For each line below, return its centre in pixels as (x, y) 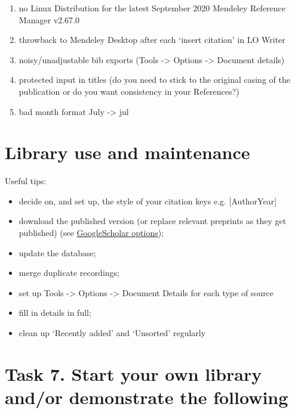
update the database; (57, 252)
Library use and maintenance (127, 152)
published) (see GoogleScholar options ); (91, 233)
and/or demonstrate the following (147, 397)
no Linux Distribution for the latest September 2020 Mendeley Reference (152, 8)
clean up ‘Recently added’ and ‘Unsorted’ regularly (112, 333)
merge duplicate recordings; (69, 273)
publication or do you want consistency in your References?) (129, 91)
